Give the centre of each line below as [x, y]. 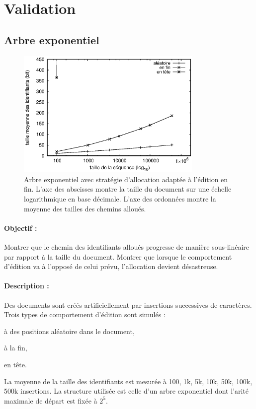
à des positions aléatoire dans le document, [69, 331]
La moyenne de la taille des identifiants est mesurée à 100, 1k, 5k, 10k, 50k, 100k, [128, 381]
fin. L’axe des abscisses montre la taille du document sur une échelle [128, 189]
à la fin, [16, 348]
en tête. [15, 364]
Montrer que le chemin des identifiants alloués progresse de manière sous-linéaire [127, 246]
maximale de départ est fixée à [51, 400]
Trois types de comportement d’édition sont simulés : [85, 314]
